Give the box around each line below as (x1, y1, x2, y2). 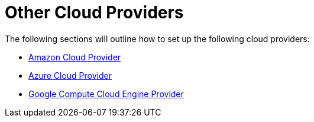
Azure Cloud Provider (28, 70, 112, 81)
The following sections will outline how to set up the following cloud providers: (5, 33, 310, 44)
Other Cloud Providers (5, 2, 184, 23)
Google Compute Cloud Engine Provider (28, 88, 184, 99)
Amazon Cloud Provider (28, 52, 121, 62)
